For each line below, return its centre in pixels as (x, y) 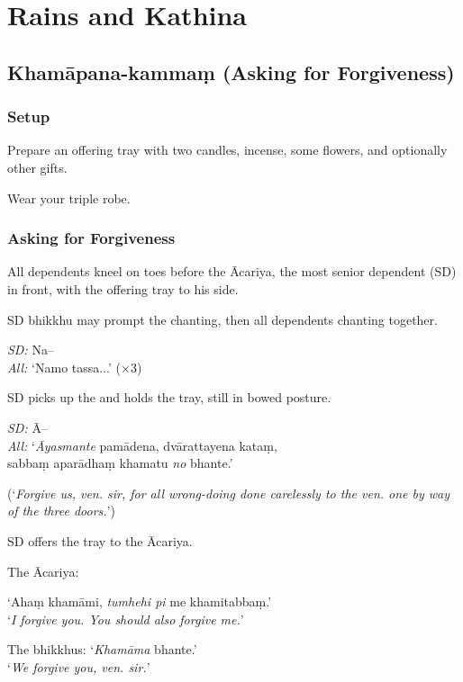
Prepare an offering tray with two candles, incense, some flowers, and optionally (227, 150)
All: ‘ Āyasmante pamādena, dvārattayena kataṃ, (142, 445)
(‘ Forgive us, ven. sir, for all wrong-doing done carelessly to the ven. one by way (229, 493)
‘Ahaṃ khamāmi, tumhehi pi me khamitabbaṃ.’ (140, 601)
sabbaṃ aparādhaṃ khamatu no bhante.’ (120, 463)
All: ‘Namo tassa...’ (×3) (75, 367)
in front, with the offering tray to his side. (123, 288)
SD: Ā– (27, 427)
